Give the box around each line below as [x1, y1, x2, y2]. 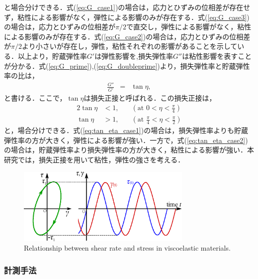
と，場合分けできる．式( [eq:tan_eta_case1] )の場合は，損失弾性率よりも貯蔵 [4, 125, 248, 136]
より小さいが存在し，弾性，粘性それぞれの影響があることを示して [21, 41, 238, 51]
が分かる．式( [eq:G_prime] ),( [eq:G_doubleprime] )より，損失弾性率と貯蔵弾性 [4, 60, 250, 71]
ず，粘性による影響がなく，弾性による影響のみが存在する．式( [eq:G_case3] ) [4, 11, 250, 22]
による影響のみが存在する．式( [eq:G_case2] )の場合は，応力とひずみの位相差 [4, 31, 251, 41]
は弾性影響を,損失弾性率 [94, 50, 173, 61]
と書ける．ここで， [4, 92, 67, 103]
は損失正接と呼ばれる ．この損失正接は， [84, 92, 216, 103]
